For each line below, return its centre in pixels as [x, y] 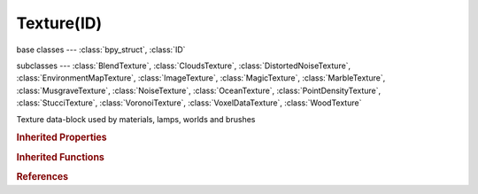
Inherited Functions [61, 157]
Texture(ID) [59, 23]
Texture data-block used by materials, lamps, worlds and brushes [136, 119]
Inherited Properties [62, 137]
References [42, 176]
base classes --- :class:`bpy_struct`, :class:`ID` [101, 50]
